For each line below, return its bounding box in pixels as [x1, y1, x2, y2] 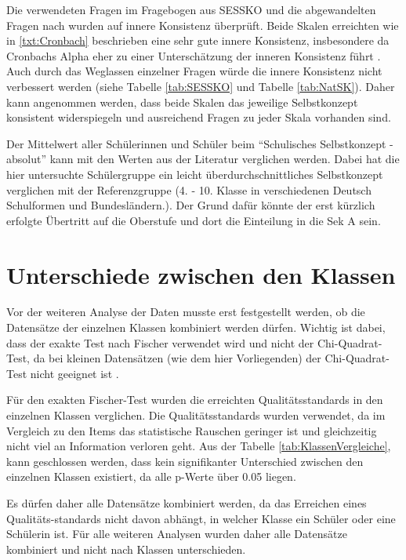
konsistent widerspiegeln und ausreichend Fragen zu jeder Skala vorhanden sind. [6, 109, 391, 125]
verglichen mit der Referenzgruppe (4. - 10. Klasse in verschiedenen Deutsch [6, 181, 372, 198]
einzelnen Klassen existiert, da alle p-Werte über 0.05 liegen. [6, 468, 296, 485]
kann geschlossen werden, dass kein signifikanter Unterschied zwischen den [6, 453, 364, 469]
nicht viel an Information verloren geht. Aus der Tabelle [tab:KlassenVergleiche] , [6, 438, 391, 454]
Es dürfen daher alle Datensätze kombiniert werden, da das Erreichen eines [6, 494, 367, 511]
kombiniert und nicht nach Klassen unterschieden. [6, 540, 246, 557]
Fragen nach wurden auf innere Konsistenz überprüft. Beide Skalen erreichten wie [6, 16, 399, 33]
